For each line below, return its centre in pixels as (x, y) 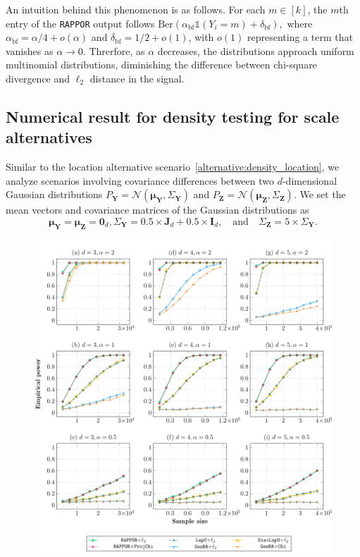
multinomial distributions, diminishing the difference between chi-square (161, 65)
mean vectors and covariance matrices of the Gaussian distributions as (157, 210)
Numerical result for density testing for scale (173, 117)
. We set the (319, 194)
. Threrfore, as (114, 50)
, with (201, 37)
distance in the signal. (137, 79)
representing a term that (300, 37)
